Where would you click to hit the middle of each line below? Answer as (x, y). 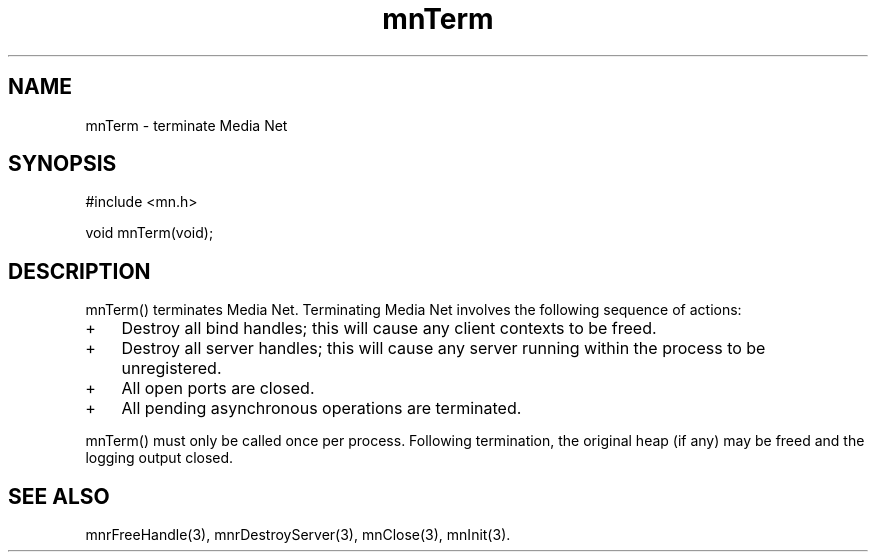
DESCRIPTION (79, 271)
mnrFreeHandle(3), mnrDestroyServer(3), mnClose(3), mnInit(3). (298, 535)
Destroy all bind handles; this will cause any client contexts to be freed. (389, 328)
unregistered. (171, 368)
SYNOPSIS (62, 164)
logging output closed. (159, 458)
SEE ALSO (59, 496)
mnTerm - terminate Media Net (186, 125)
